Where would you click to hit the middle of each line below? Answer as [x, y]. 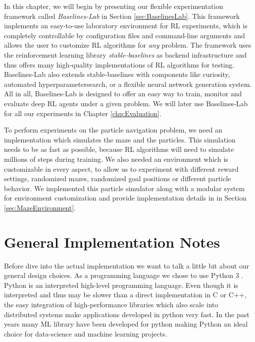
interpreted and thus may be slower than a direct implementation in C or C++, [125, 295]
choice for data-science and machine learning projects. [86, 333]
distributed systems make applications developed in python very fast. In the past [127, 314]
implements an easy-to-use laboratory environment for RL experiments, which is [126, 26]
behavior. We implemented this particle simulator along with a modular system [125, 188]
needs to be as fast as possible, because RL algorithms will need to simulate [119, 149]
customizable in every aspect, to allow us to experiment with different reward [121, 169]
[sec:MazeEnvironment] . [40, 207]
